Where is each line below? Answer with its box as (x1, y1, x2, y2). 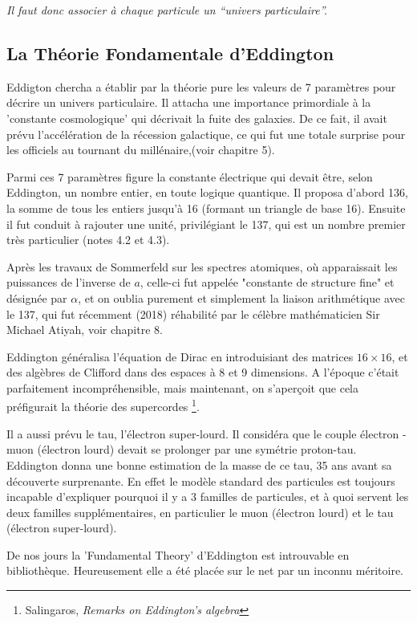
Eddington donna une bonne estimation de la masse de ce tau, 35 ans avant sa (6, 456, 392, 473)
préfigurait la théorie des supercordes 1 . (6, 396, 200, 415)
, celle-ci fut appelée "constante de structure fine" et (140, 274, 395, 291)
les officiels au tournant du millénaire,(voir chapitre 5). (6, 141, 275, 158)
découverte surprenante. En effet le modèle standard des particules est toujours (6, 472, 395, 489)
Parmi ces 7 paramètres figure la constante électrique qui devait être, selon (6, 168, 373, 185)
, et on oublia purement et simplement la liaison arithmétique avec (78, 289, 405, 306)
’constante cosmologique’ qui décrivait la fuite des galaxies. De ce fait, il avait (6, 109, 387, 126)
